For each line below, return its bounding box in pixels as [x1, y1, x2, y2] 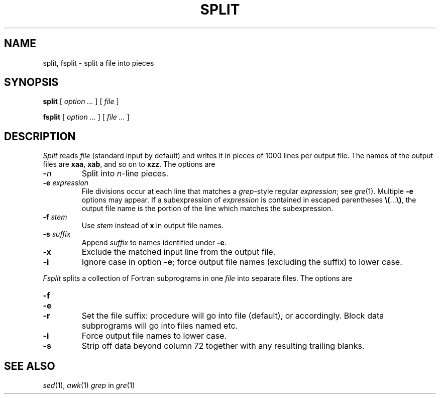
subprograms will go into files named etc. [81, 321, 238, 331]
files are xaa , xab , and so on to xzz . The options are [43, 160, 215, 169]
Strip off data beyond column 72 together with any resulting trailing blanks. [81, 341, 365, 351]
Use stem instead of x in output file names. [81, 221, 224, 230]
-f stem [43, 213, 67, 222]
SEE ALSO [4, 359, 55, 372]
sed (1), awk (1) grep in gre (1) [43, 381, 135, 390]
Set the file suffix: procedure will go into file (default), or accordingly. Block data [81, 311, 384, 321]
